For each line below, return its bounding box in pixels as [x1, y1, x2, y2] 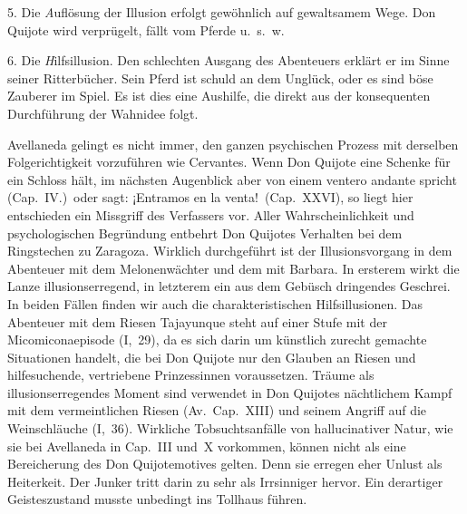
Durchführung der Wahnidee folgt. [7, 103, 199, 122]
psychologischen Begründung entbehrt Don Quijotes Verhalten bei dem [7, 223, 403, 242]
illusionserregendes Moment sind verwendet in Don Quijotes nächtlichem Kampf [7, 383, 452, 402]
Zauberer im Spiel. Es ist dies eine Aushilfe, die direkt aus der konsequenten [7, 86, 431, 105]
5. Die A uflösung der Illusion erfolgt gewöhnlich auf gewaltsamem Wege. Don [7, 3, 436, 21]
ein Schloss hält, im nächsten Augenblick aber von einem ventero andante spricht [7, 170, 457, 189]
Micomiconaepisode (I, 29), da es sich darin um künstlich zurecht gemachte [7, 330, 427, 349]
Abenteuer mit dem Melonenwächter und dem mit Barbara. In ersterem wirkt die [7, 258, 460, 277]
